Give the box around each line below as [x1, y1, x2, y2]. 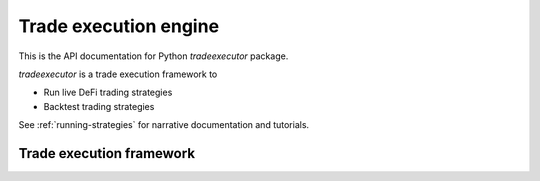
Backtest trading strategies [43, 100, 155, 112]
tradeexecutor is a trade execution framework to [18, 68, 218, 80]
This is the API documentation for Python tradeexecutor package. [18, 50, 289, 62]
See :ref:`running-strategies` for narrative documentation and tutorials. [18, 119, 310, 131]
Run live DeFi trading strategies [43, 86, 173, 99]
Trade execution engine [18, 15, 220, 37]
